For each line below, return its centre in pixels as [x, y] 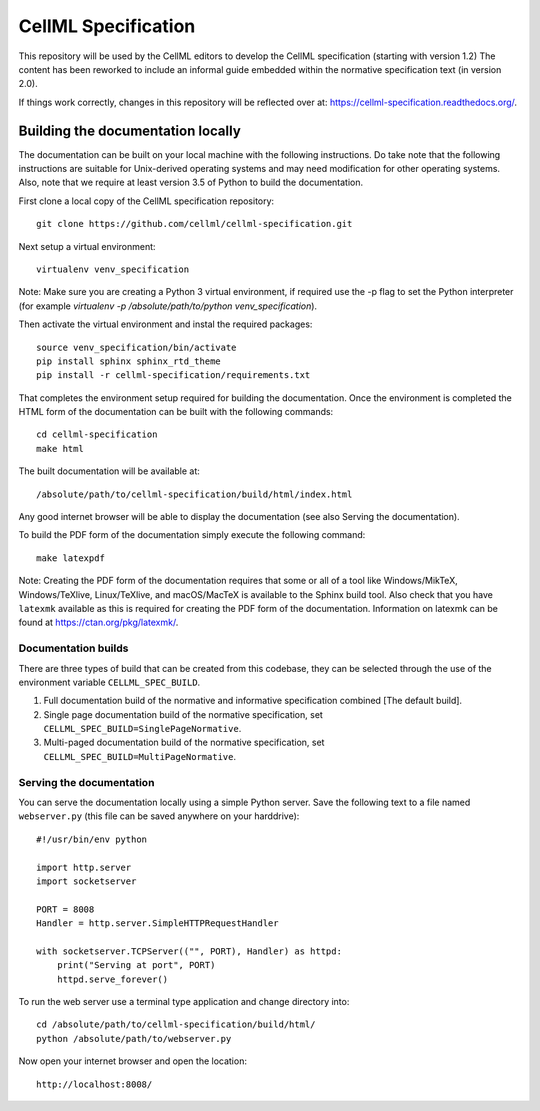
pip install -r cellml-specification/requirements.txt [173, 375]
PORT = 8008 [65, 909]
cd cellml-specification [97, 434]
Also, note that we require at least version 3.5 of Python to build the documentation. [191, 182]
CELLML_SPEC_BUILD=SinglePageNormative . [142, 729]
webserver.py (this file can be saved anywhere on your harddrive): [159, 816]
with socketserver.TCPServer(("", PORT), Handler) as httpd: [189, 951]
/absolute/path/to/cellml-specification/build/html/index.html [194, 494]
